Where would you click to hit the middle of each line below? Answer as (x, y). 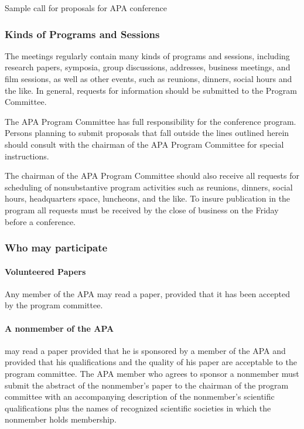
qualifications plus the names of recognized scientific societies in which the (138, 408)
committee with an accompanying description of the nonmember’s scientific (140, 396)
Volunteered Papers (45, 271)
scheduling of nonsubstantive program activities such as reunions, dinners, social (149, 187)
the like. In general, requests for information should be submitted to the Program (151, 90)
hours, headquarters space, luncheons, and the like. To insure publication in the (148, 198)
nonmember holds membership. (61, 419)
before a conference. (40, 221)
